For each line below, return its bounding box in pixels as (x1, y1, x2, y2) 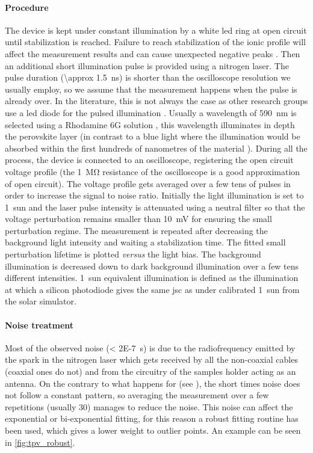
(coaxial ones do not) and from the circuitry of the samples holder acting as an (5, 365, 296, 378)
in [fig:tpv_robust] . (5, 436, 75, 448)
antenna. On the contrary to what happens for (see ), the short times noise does (5, 377, 300, 389)
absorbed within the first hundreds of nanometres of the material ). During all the (5, 141, 308, 154)
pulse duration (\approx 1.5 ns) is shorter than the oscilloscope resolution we (5, 71, 291, 84)
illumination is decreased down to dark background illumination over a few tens (5, 259, 299, 272)
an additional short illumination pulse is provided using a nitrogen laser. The (5, 59, 289, 72)
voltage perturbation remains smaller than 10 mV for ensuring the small (5, 212, 272, 225)
